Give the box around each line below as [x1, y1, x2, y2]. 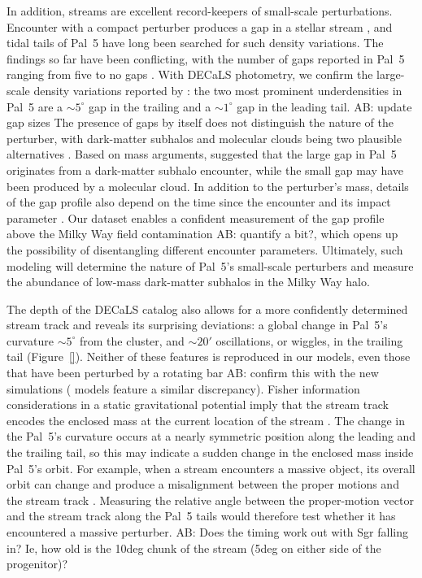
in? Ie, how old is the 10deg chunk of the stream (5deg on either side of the [7, 539, 381, 556]
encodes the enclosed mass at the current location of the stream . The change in [7, 411, 406, 428]
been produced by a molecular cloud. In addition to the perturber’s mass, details [7, 177, 409, 194]
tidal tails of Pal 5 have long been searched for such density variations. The [7, 34, 384, 51]
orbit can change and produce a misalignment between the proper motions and [7, 476, 399, 493]
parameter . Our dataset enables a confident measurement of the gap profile [7, 209, 385, 226]
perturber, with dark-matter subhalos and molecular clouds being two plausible [7, 129, 402, 146]
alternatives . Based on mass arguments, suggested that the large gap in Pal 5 [7, 146, 397, 163]
